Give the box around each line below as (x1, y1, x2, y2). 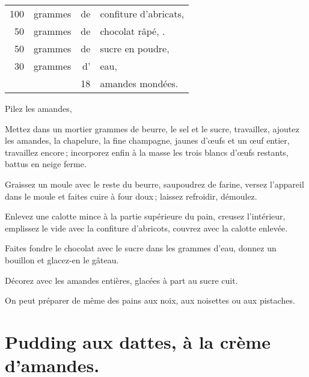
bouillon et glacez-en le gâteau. (5, 253, 119, 266)
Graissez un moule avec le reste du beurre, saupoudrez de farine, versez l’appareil (5, 177, 304, 190)
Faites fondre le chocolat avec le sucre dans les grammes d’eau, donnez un (5, 242, 277, 254)
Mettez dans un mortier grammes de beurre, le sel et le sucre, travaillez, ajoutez (5, 122, 299, 135)
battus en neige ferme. (5, 158, 87, 170)
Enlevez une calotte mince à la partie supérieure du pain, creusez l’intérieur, (5, 210, 286, 222)
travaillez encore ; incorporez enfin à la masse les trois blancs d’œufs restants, (5, 146, 289, 158)
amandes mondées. (100, 76, 179, 90)
